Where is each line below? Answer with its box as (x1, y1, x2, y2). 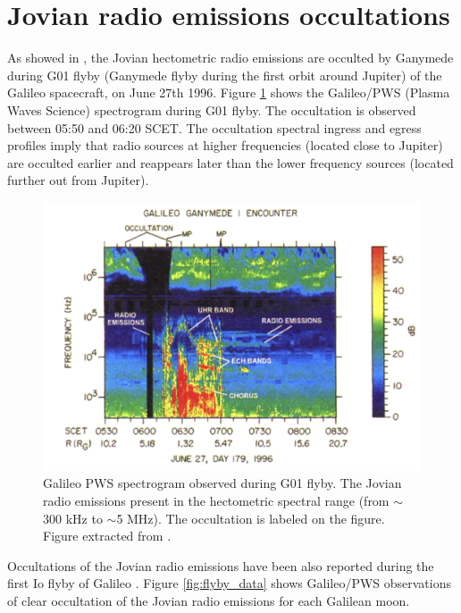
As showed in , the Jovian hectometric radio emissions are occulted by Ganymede (7, 48, 454, 67)
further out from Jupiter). (7, 171, 149, 189)
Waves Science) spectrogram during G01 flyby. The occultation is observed (7, 100, 416, 119)
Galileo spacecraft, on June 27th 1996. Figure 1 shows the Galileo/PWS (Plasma (7, 83, 450, 102)
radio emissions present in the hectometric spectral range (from (43, 491, 390, 509)
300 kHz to (43, 508, 103, 527)
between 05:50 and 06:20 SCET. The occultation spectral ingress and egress (7, 118, 422, 137)
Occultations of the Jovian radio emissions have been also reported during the (7, 556, 434, 575)
